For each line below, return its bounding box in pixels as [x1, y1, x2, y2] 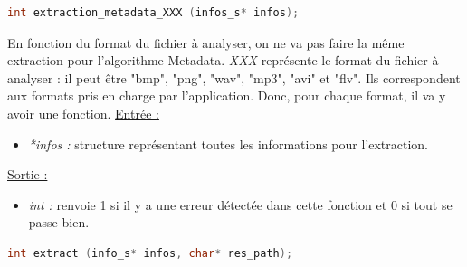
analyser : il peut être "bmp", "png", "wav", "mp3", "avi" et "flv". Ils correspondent [7, 68, 461, 87]
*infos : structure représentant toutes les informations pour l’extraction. [28, 134, 429, 153]
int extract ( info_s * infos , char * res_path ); [7, 246, 293, 260]
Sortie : [7, 165, 48, 184]
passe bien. [28, 213, 90, 232]
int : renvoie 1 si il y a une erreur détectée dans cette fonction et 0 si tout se [28, 195, 453, 214]
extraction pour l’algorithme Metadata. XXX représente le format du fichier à [7, 51, 439, 70]
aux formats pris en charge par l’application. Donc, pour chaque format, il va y [7, 86, 446, 105]
